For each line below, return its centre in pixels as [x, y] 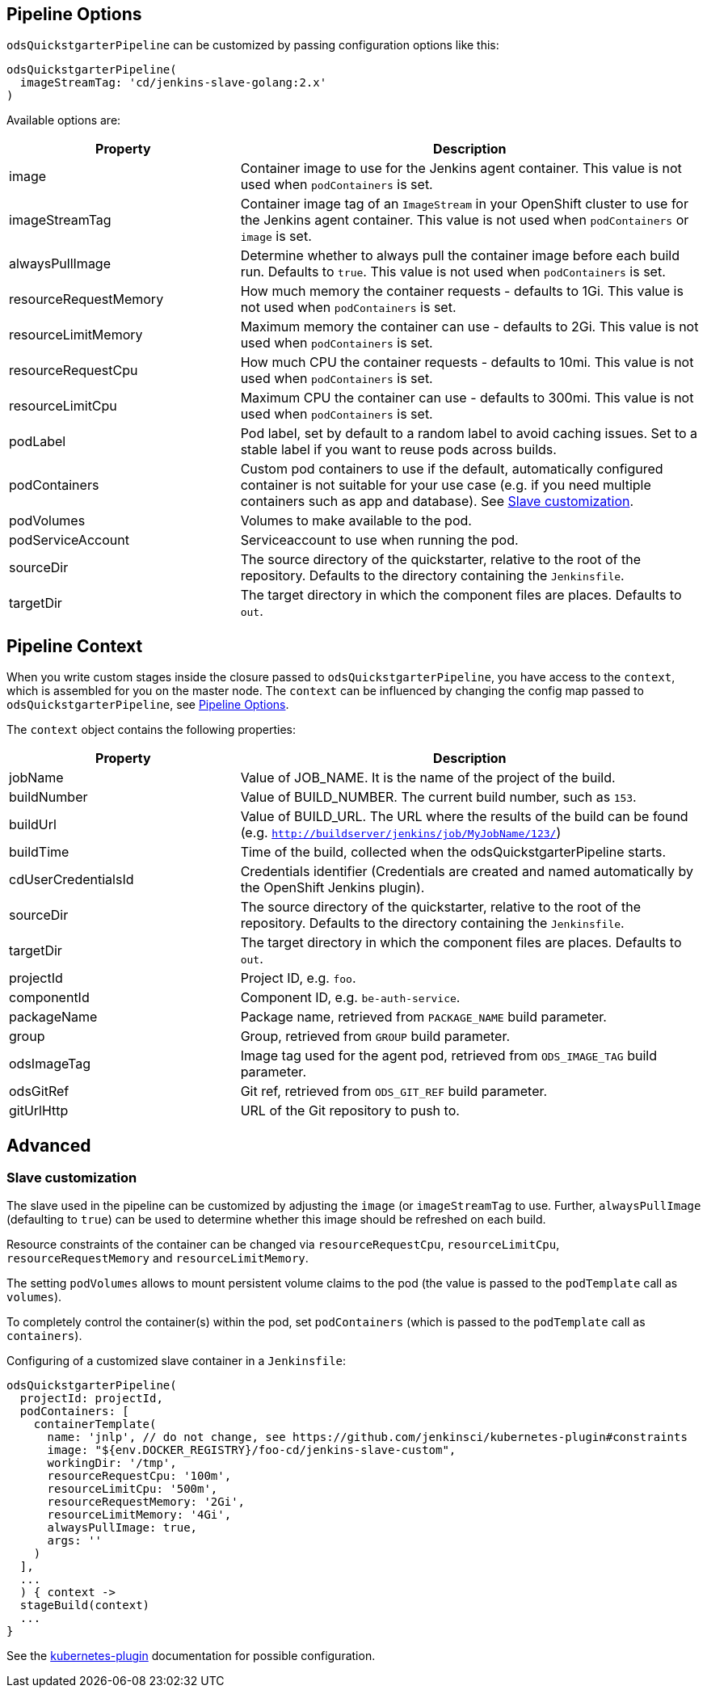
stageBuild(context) [85, 1606]
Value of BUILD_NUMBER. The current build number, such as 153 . [438, 797]
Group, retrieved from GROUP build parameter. [375, 1037]
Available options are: [64, 120]
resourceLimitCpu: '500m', [133, 1489]
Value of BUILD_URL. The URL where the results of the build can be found [464, 817]
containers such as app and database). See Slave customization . [437, 501]
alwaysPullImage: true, [122, 1528]
